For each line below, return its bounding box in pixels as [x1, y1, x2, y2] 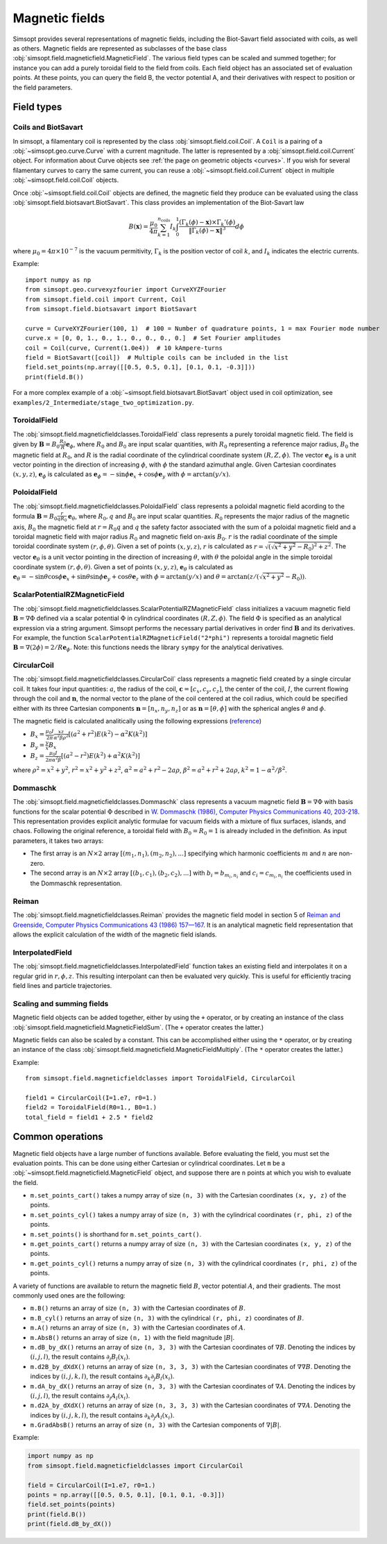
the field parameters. [12, 83, 73, 92]
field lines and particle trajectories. [12, 981, 112, 989]
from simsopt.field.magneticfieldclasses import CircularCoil [27, 1461, 243, 1470]
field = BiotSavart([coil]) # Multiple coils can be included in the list [25, 354, 289, 361]
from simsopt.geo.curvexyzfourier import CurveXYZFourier [25, 285, 227, 294]
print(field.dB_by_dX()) [27, 1520, 112, 1528]
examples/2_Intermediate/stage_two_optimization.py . [12, 398, 194, 406]
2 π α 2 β [45, 755, 62, 763]
